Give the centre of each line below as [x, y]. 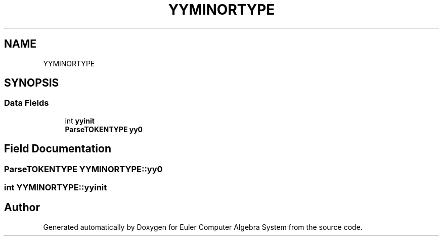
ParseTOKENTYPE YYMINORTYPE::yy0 [83, 169]
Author [22, 208]
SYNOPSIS [32, 83]
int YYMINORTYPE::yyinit [56, 188]
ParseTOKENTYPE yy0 [104, 129]
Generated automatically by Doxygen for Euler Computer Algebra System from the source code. [203, 227]
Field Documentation [58, 149]
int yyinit [80, 121]
